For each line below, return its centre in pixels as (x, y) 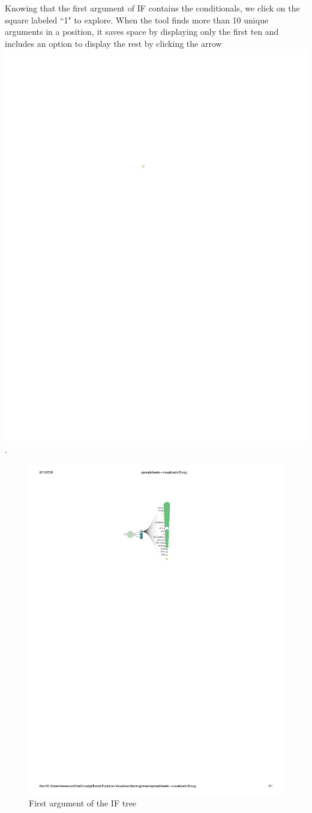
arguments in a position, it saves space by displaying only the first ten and (142, 32)
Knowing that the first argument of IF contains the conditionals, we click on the (152, 8)
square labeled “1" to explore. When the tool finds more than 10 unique (137, 20)
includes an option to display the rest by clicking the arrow (113, 43)
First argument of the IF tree (83, 802)
